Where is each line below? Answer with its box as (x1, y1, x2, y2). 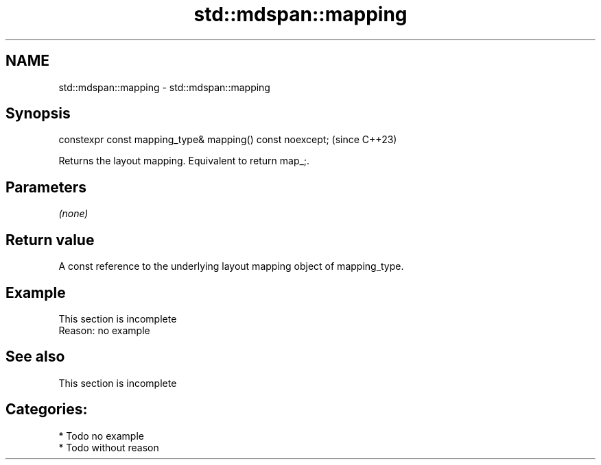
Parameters (5, 178, 86, 196)
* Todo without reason (58, 441, 159, 453)
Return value (5, 231, 95, 249)
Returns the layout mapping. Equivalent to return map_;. (58, 155, 310, 167)
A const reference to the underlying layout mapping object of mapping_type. (58, 260, 404, 273)
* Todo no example (58, 429, 144, 442)
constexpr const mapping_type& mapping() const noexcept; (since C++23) (58, 134, 397, 146)
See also (5, 348, 65, 366)
